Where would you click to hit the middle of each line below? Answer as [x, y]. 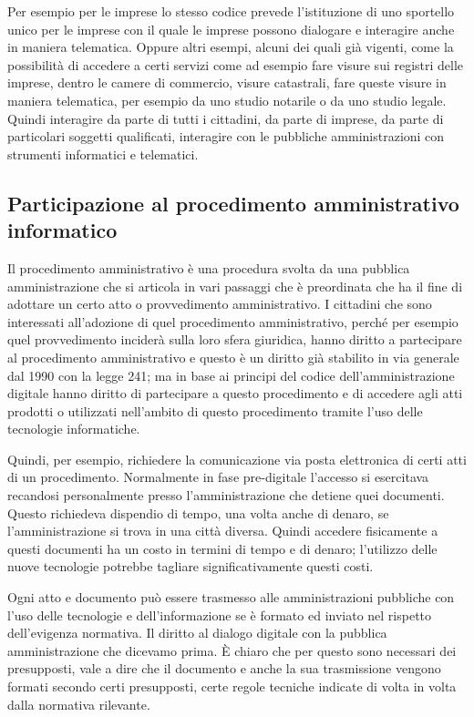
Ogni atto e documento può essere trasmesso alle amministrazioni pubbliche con [231, 597]
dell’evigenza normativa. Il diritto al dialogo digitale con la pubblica [197, 633]
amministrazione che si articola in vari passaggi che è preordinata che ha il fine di [235, 286]
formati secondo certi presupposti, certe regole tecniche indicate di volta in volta [232, 686]
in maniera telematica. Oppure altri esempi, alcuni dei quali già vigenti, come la [231, 47]
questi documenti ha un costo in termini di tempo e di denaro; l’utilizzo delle [222, 548]
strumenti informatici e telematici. [103, 154]
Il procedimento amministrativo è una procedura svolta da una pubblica [209, 267]
